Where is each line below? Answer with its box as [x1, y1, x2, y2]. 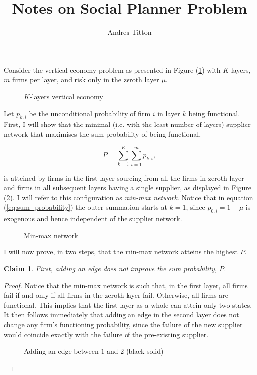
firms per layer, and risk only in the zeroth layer [12, 74, 159, 85]
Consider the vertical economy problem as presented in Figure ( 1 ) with [4, 64, 221, 75]
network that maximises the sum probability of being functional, [4, 128, 201, 139]
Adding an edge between [24, 346, 99, 356]
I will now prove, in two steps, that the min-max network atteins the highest [4, 247, 238, 257]
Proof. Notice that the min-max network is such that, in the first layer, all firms [4, 280, 248, 290]
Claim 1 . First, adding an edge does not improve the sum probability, [4, 263, 217, 273]
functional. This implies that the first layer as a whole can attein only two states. [4, 299, 252, 310]
